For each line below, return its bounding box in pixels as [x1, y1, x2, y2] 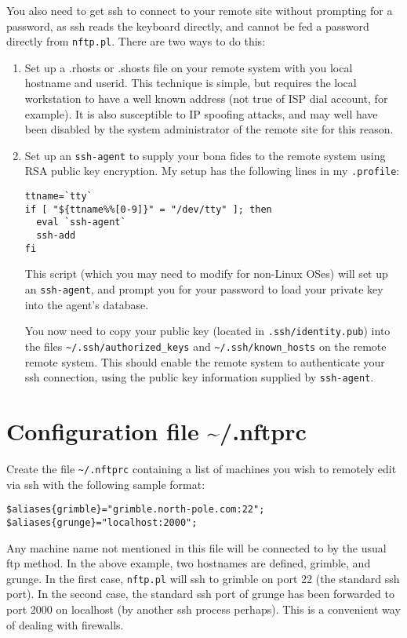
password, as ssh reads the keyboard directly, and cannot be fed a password [6, 17, 369, 34]
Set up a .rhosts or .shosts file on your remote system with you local [24, 59, 353, 75]
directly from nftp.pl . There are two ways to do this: [6, 33, 266, 49]
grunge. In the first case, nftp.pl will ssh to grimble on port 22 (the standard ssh [6, 570, 400, 586]
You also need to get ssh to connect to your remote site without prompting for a [6, 2, 393, 18]
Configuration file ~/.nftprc [6, 415, 307, 447]
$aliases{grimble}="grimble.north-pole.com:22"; [6, 504, 265, 516]
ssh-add [36, 230, 76, 242]
